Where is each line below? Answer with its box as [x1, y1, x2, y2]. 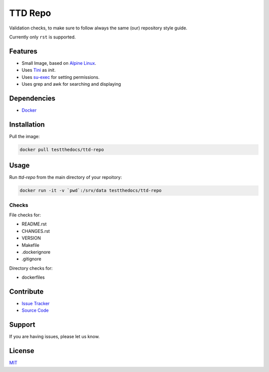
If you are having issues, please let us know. [9, 334, 100, 340]
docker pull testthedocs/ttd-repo [19, 147, 104, 152]
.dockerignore [21, 249, 51, 255]
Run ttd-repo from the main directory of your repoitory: [9, 175, 122, 181]
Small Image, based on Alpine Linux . [21, 60, 97, 66]
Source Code [21, 307, 49, 314]
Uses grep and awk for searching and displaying [21, 81, 122, 87]
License [9, 347, 34, 355]
